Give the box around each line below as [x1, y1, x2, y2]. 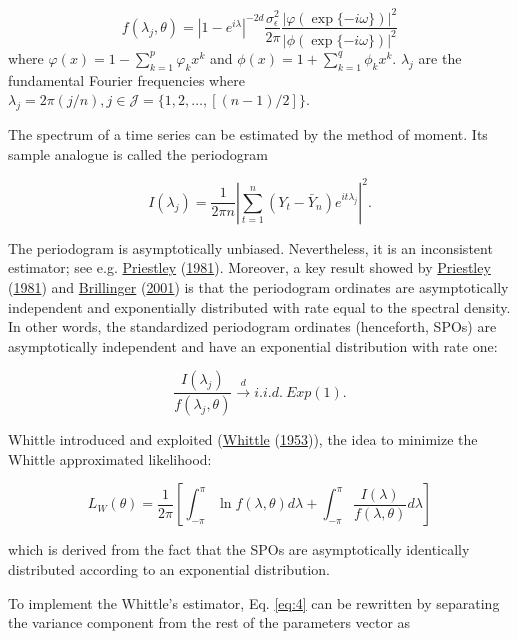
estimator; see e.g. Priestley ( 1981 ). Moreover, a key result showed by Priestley [8, 257, 491, 278]
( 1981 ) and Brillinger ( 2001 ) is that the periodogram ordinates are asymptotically [8, 276, 509, 297]
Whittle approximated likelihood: [8, 448, 212, 469]
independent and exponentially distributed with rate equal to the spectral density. [8, 296, 511, 317]
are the [418, 47, 462, 68]
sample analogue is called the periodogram [8, 143, 269, 164]
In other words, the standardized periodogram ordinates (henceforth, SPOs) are [8, 316, 497, 337]
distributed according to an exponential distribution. [8, 559, 330, 579]
